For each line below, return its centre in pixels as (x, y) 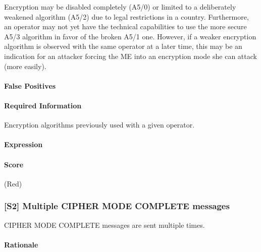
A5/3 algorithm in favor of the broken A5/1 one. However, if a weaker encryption (130, 36)
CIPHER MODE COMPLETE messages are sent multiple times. (105, 225)
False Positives (30, 85)
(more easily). (25, 66)
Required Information (43, 105)
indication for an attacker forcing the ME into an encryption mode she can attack (130, 56)
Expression (23, 144)
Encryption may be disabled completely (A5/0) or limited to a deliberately (120, 7)
